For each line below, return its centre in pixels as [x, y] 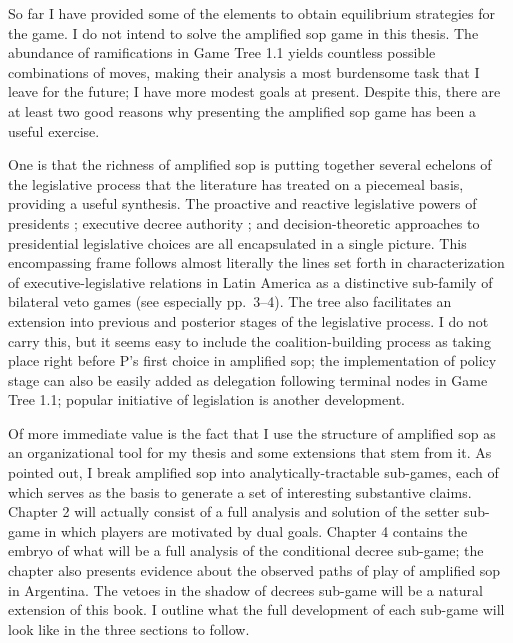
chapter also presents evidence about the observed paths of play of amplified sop [254, 570]
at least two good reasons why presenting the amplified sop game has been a [242, 110]
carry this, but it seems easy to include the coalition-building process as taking [249, 340]
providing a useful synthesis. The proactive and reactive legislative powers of [242, 203]
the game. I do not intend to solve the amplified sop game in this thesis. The [243, 32]
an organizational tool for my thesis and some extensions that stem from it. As [250, 452]
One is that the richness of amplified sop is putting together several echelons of [250, 164]
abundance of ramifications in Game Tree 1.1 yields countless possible [222, 52]
